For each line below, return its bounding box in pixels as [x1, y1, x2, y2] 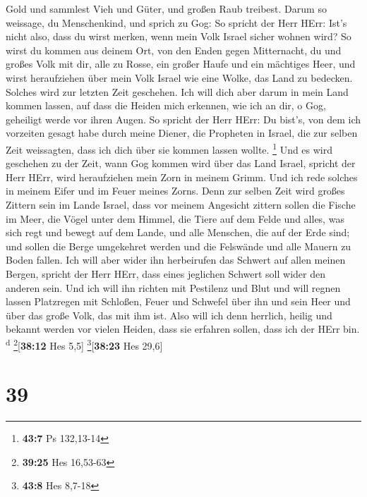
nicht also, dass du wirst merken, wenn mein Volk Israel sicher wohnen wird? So [6, 29, 351, 44]
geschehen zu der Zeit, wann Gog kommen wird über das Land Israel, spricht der [6, 156, 356, 171]
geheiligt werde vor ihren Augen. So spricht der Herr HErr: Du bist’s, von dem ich [6, 111, 361, 126]
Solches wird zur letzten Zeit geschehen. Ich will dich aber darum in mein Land [6, 84, 349, 99]
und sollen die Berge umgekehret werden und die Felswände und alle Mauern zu [6, 238, 351, 253]
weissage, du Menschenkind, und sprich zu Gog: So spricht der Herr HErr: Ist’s [6, 15, 347, 30]
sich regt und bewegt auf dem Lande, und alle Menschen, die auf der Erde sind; [6, 225, 350, 240]
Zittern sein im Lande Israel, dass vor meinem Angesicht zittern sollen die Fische [6, 197, 356, 211]
